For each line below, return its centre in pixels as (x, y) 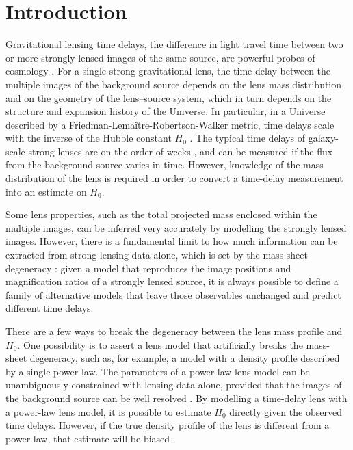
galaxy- (323, 138)
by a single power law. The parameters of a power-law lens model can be (158, 371)
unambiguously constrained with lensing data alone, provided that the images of (174, 385)
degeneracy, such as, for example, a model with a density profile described (185, 358)
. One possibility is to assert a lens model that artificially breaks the (160, 344)
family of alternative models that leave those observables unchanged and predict (173, 294)
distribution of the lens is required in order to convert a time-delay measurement (174, 178)
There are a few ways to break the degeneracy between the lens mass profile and (174, 331)
